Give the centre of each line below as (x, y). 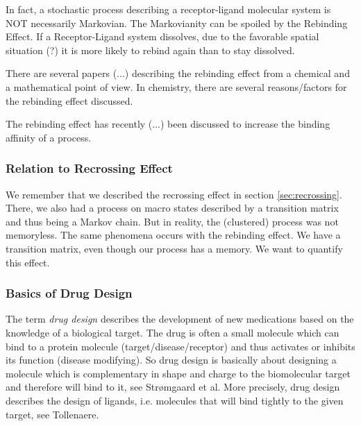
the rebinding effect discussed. (69, 100)
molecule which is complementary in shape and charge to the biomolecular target (178, 373)
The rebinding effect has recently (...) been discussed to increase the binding (168, 124)
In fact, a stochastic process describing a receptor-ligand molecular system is (168, 9)
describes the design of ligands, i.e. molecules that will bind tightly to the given (175, 400)
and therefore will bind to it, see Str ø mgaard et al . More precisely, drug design (173, 387)
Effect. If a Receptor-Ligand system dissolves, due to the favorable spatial (162, 36)
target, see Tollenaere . (52, 414)
